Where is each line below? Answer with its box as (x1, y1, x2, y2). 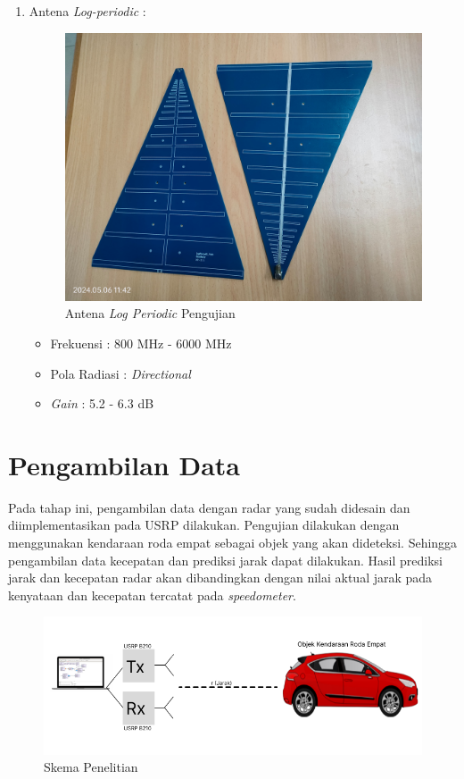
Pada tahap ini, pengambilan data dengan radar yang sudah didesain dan (8, 498, 410, 516)
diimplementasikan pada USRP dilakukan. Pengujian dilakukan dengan (8, 515, 400, 534)
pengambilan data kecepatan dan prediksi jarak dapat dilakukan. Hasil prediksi (8, 550, 443, 569)
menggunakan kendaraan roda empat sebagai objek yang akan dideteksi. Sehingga (8, 533, 458, 552)
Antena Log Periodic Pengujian (64, 304, 236, 322)
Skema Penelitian (44, 758, 138, 776)
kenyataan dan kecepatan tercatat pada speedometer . (8, 585, 296, 604)
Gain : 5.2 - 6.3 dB (50, 394, 154, 413)
